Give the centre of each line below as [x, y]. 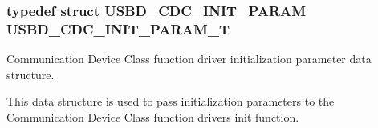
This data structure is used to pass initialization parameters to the [171, 101]
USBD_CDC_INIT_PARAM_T [118, 28]
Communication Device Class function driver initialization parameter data [189, 59]
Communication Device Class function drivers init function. [153, 116]
